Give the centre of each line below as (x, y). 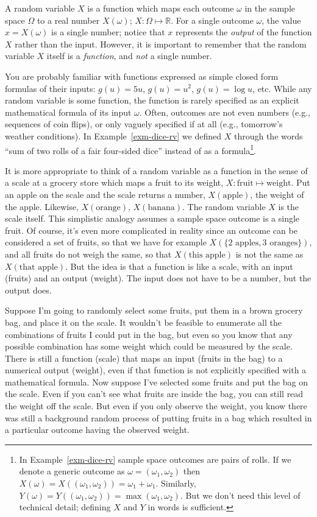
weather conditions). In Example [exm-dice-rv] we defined (113, 135)
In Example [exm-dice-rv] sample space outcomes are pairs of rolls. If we (155, 459)
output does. (28, 290)
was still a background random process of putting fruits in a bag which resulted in (158, 417)
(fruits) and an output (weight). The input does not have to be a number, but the (158, 278)
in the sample (270, 8)
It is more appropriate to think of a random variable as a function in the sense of (156, 170)
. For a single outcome (212, 20)
